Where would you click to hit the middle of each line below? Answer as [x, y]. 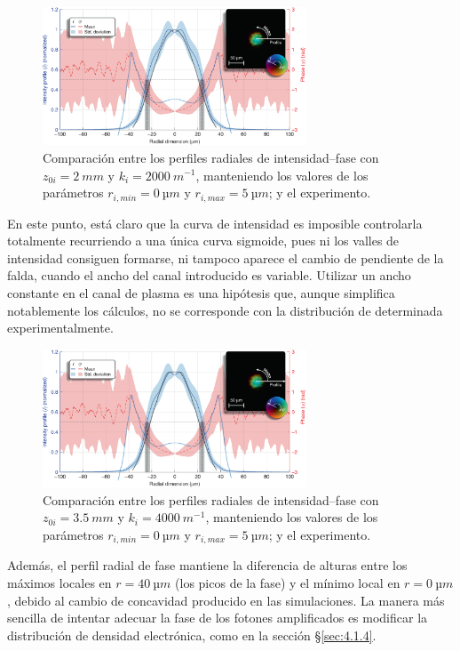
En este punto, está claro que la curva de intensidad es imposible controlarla [215, 223]
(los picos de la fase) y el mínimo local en [288, 582]
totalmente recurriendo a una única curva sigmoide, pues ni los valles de [203, 241]
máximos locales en [59, 582]
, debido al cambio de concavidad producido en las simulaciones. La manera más [226, 600]
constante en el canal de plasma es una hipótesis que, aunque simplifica [201, 292]
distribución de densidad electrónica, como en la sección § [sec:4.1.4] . [192, 635]
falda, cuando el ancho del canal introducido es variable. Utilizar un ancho [209, 275]
